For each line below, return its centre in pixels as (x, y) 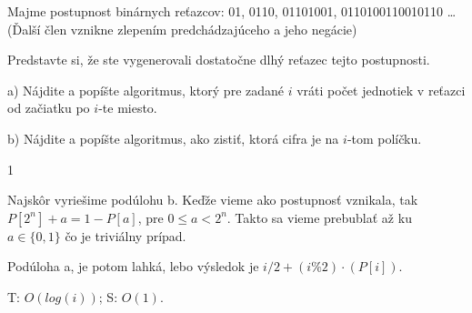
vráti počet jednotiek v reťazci (381, 90)
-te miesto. (128, 108)
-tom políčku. (384, 138)
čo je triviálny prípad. (126, 235)
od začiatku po (49, 108)
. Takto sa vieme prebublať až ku (319, 217)
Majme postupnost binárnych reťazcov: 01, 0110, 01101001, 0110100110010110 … (232, 11)
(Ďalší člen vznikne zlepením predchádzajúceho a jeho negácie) (182, 29)
